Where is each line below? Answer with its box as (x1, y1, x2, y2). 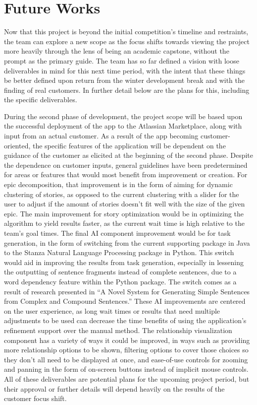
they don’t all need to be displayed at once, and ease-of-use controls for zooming (4, 354, 248, 364)
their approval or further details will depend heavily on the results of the (4, 383, 225, 394)
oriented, (4, 140, 31, 150)
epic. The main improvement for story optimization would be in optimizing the (4, 208, 244, 218)
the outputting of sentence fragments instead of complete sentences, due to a (4, 267, 237, 277)
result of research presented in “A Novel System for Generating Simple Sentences (4, 286, 250, 296)
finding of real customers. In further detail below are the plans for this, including (4, 84, 250, 95)
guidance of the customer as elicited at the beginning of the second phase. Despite (4, 150, 254, 160)
